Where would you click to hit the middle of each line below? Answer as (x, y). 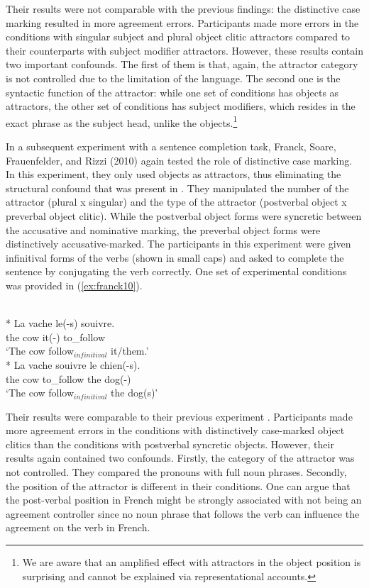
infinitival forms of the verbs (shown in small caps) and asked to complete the (175, 257)
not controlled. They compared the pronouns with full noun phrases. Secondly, (176, 472)
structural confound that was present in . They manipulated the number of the (177, 188)
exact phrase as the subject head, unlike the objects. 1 (122, 121)
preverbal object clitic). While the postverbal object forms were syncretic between (184, 215)
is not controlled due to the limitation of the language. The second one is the (173, 78)
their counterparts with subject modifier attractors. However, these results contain (184, 50)
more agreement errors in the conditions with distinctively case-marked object (175, 430)
